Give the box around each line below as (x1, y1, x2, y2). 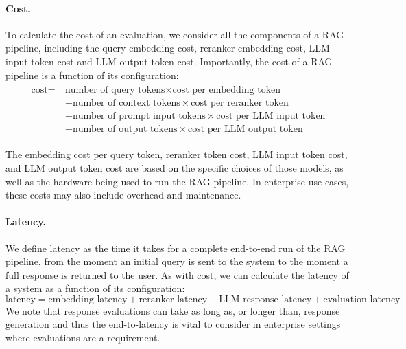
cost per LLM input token (216, 111, 326, 122)
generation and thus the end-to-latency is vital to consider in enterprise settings (5, 317, 341, 331)
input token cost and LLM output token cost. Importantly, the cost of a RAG (5, 54, 333, 68)
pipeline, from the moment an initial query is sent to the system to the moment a (5, 254, 348, 269)
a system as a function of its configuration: (5, 281, 185, 295)
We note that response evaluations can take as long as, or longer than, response (5, 303, 340, 317)
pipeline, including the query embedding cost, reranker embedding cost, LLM (5, 41, 330, 55)
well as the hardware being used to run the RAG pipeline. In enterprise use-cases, (5, 174, 349, 188)
